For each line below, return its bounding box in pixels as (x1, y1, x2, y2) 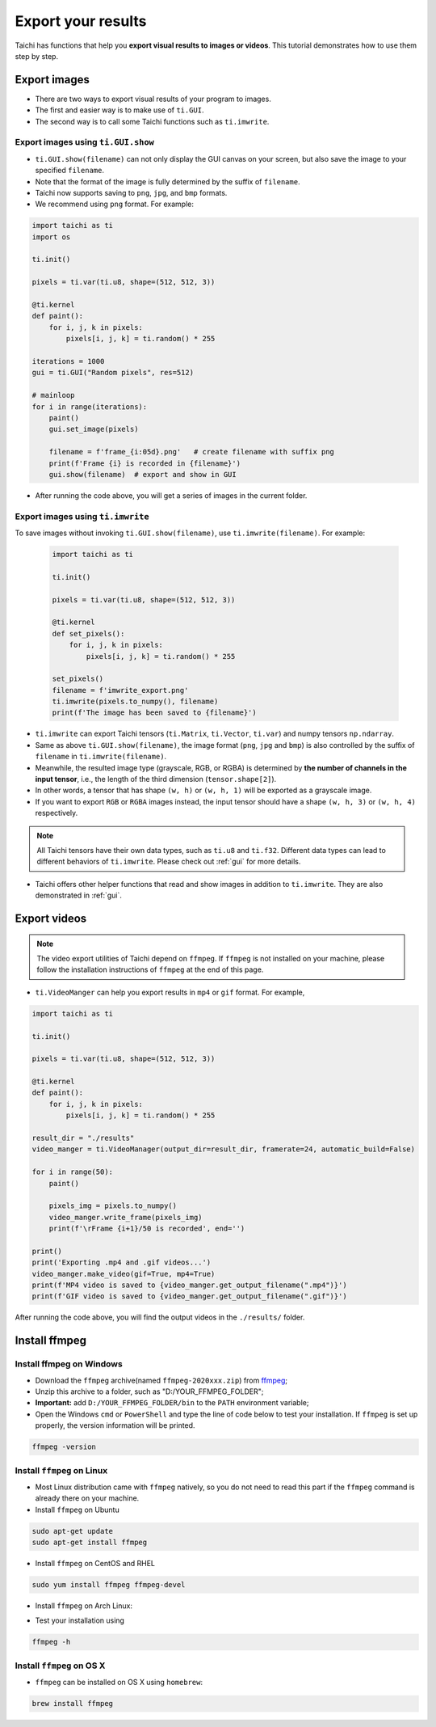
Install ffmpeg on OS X (15, 1660, 106, 1671)
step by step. (15, 51, 59, 61)
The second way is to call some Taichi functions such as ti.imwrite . (35, 116, 270, 126)
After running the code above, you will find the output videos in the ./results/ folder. (15, 1312, 305, 1322)
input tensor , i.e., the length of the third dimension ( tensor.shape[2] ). (35, 775, 277, 784)
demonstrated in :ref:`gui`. (35, 890, 123, 901)
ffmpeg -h (31, 1637, 71, 1647)
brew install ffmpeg (31, 1699, 113, 1708)
